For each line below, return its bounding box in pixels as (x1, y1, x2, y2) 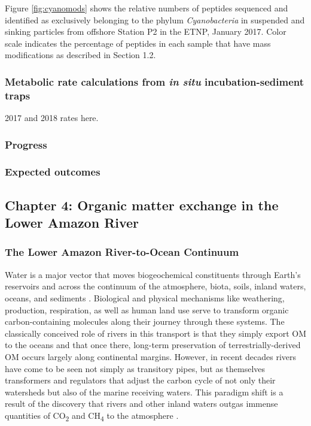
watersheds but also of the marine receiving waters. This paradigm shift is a (5, 385, 283, 398)
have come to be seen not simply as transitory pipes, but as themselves (5, 362, 266, 374)
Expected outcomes (5, 164, 100, 179)
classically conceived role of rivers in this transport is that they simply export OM (5, 327, 306, 339)
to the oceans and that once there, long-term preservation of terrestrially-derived (5, 339, 301, 351)
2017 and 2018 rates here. (5, 111, 99, 124)
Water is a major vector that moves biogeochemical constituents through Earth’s (5, 268, 301, 280)
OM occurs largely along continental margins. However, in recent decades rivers (5, 350, 297, 362)
